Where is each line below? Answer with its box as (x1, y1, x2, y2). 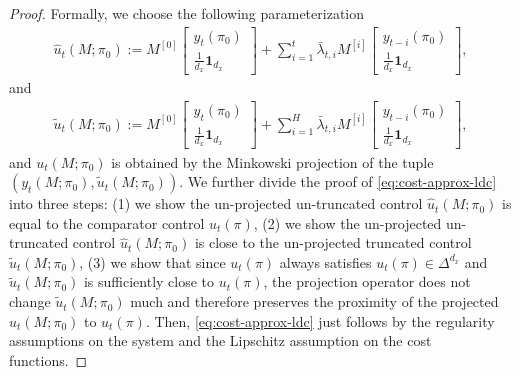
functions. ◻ (9, 349, 88, 370)
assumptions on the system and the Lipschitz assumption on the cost (9, 330, 432, 351)
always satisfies (279, 251, 372, 272)
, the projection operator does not (263, 271, 471, 292)
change (9, 291, 51, 312)
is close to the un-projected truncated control (194, 232, 472, 253)
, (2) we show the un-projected (253, 212, 442, 233)
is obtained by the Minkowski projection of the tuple (111, 151, 434, 172)
